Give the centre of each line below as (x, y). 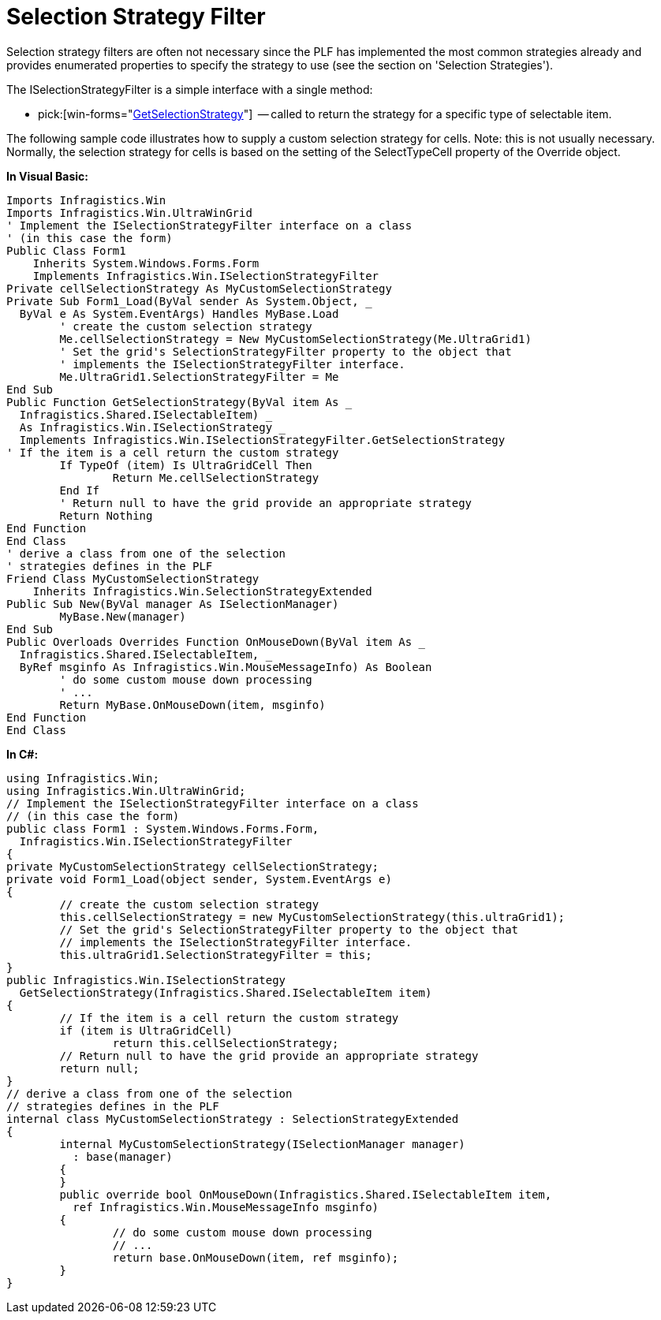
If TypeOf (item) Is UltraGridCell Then (186, 465)
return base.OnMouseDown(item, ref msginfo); (256, 1257)
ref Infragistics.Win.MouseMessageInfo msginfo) (226, 1207)
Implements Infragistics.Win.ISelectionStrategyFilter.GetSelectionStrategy (262, 440)
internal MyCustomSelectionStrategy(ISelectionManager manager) (262, 1144)
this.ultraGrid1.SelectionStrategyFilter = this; (216, 955)
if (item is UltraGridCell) (146, 1030)
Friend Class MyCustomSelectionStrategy (133, 578)
